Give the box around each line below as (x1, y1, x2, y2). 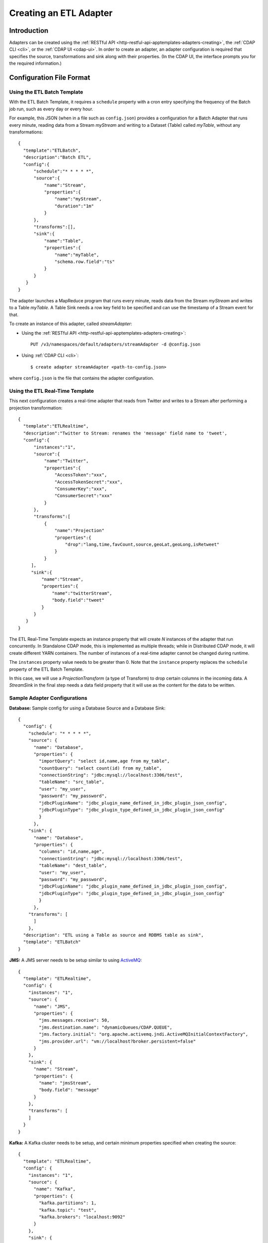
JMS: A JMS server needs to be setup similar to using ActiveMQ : (9, 957, 142, 963)
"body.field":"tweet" (52, 597, 105, 603)
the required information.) (9, 60, 62, 67)
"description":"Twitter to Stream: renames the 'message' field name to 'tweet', (23, 430, 228, 436)
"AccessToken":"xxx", (55, 472, 107, 478)
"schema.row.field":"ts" (55, 259, 115, 265)
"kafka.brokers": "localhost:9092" (39, 1214, 126, 1220)
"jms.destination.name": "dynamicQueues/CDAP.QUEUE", (39, 1024, 173, 1030)
